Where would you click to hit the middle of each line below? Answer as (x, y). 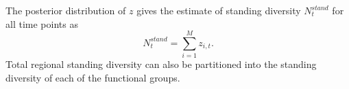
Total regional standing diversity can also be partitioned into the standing (161, 64)
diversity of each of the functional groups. (93, 77)
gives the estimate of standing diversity (219, 10)
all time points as (42, 23)
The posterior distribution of (66, 10)
